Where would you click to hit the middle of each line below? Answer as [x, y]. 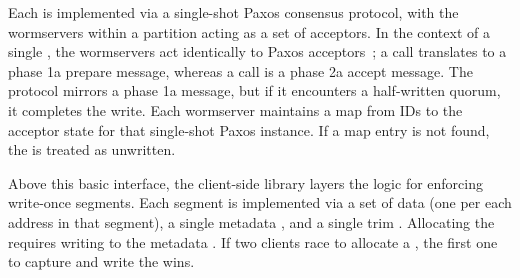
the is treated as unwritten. [92, 149]
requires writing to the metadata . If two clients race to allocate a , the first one [253, 241]
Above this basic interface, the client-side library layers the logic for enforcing [245, 182]
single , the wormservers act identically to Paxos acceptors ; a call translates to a [257, 51]
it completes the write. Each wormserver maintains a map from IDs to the [235, 109]
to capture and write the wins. [101, 261]
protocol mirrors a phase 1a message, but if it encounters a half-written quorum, [254, 90]
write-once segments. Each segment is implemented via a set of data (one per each [260, 202]
